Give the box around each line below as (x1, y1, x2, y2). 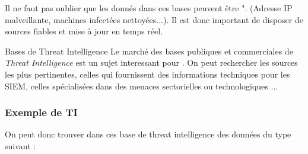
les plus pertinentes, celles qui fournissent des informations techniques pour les (5, 68, 290, 80)
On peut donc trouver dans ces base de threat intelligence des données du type (5, 128, 291, 140)
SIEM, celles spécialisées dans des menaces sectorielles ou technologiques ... (5, 79, 278, 92)
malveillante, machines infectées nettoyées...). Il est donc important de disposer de (5, 13, 303, 25)
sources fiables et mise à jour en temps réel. (5, 25, 163, 37)
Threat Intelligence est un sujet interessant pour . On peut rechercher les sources (5, 56, 298, 69)
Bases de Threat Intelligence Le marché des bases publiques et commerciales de (5, 44, 293, 57)
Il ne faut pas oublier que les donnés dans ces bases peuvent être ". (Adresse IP (5, 2, 293, 14)
